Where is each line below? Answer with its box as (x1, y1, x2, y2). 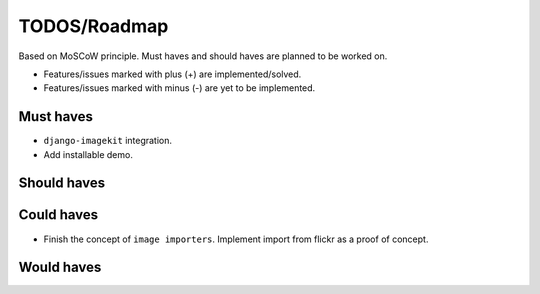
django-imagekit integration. (43, 135, 173, 147)
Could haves (18, 206, 99, 224)
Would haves (18, 259, 102, 276)
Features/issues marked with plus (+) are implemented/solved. (43, 68, 302, 80)
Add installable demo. (43, 148, 134, 160)
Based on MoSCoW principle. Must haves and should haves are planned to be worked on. (18, 50, 388, 62)
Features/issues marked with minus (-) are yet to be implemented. (43, 82, 316, 94)
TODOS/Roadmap (18, 15, 169, 37)
